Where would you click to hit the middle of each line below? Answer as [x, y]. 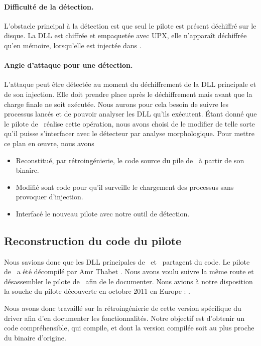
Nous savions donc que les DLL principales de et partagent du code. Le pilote [127, 261]
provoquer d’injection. [49, 197]
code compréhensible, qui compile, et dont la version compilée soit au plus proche [129, 328]
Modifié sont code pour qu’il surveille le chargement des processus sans [125, 187]
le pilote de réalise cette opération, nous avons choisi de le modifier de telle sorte [129, 123]
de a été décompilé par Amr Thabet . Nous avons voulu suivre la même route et [129, 271]
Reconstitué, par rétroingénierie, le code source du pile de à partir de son [130, 160]
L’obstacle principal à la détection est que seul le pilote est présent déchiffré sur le [130, 25]
